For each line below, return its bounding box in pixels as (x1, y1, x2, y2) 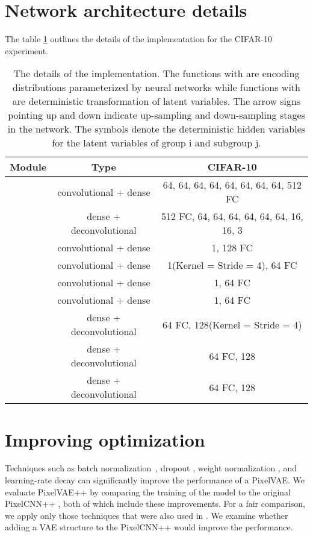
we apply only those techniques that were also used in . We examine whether (5, 509, 288, 521)
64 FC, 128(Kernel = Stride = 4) (163, 317, 302, 331)
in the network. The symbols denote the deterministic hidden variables (7, 122, 306, 136)
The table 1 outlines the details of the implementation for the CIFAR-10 (5, 33, 272, 45)
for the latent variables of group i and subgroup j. (52, 136, 261, 150)
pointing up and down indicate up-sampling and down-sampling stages (8, 108, 305, 122)
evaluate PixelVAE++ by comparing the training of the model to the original (5, 485, 291, 498)
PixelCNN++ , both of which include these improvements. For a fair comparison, (5, 497, 305, 510)
